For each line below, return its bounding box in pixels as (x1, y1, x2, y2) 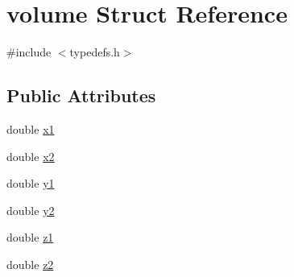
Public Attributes (6, 83, 156, 108)
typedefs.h (69, 43, 120, 60)
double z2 (6, 255, 54, 272)
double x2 (6, 147, 55, 164)
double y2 (6, 201, 55, 218)
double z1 (6, 229, 54, 246)
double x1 (6, 120, 55, 137)
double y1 (6, 175, 55, 192)
